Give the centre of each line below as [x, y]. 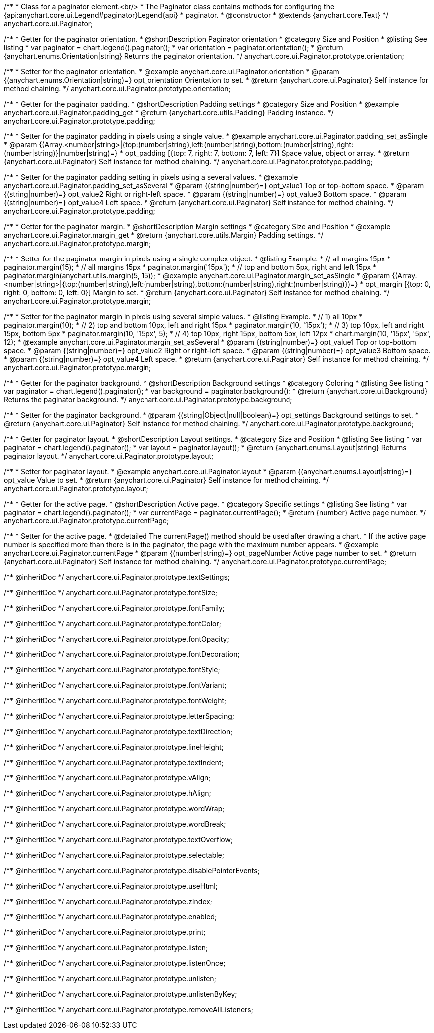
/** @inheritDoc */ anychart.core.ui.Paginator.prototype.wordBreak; [115, 824]
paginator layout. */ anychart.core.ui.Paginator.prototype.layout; [109, 456]
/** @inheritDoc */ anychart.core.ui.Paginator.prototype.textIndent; [114, 762]
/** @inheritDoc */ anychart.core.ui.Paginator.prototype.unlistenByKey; [121, 994]
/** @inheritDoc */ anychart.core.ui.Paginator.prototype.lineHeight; [114, 747]
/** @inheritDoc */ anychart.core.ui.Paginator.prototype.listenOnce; [115, 963]
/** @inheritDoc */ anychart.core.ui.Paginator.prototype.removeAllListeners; [129, 1009]
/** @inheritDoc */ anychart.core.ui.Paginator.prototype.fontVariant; [115, 685]
